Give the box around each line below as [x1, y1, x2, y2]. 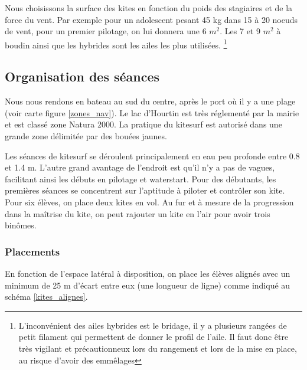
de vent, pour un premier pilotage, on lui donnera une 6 [5, 25, 207, 37]
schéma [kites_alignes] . [5, 290, 88, 303]
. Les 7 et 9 [220, 25, 260, 37]
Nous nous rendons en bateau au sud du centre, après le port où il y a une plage [5, 95, 296, 107]
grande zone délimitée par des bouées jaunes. [5, 130, 167, 142]
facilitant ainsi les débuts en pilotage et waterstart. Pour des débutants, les [5, 172, 276, 185]
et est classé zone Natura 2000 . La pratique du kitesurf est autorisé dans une [5, 118, 282, 130]
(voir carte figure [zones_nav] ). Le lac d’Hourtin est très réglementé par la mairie [5, 106, 299, 119]
